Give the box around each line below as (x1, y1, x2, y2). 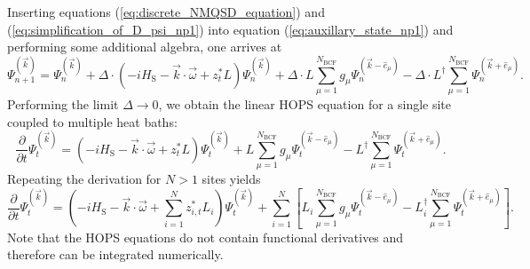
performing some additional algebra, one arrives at (7, 37, 282, 56)
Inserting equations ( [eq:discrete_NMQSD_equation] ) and (7, 3, 325, 20)
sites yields (202, 170, 261, 188)
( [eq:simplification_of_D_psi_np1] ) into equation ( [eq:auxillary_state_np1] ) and (7, 20, 454, 38)
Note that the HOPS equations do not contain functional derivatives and (7, 227, 404, 246)
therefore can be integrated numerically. (7, 245, 224, 264)
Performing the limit (7, 94, 119, 113)
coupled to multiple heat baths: (7, 112, 178, 131)
